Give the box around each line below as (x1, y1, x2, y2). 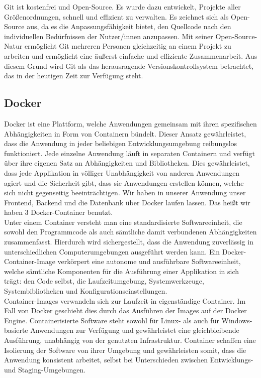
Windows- (221, 315, 252, 325)
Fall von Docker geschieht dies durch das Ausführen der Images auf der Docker (4, 305, 247, 316)
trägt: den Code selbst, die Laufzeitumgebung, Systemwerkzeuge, (4, 276, 204, 286)
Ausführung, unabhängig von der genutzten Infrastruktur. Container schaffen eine (4, 335, 256, 345)
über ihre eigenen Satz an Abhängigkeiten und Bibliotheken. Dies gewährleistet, (4, 158, 250, 168)
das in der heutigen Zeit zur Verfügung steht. (4, 70, 143, 81)
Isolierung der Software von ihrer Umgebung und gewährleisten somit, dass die (4, 344, 246, 355)
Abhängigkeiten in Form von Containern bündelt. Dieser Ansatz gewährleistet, (4, 128, 246, 139)
